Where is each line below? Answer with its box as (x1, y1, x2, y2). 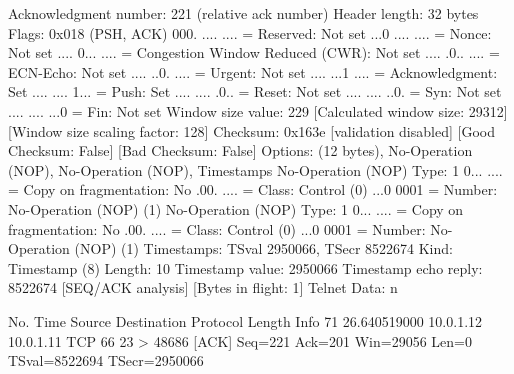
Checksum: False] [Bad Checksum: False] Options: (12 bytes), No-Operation (8, 140, 473, 161)
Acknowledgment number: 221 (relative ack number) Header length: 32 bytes (8, 3, 479, 23)
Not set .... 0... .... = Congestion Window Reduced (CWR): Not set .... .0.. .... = (8, 42, 500, 63)
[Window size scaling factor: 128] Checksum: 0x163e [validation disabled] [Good (8, 120, 495, 141)
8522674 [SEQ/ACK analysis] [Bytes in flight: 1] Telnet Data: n (8, 277, 398, 298)
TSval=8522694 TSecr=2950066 (8, 350, 204, 371)
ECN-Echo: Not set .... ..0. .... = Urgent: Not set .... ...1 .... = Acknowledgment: (8, 61, 498, 82)
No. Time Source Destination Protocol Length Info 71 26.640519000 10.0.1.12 (8, 310, 483, 331)
